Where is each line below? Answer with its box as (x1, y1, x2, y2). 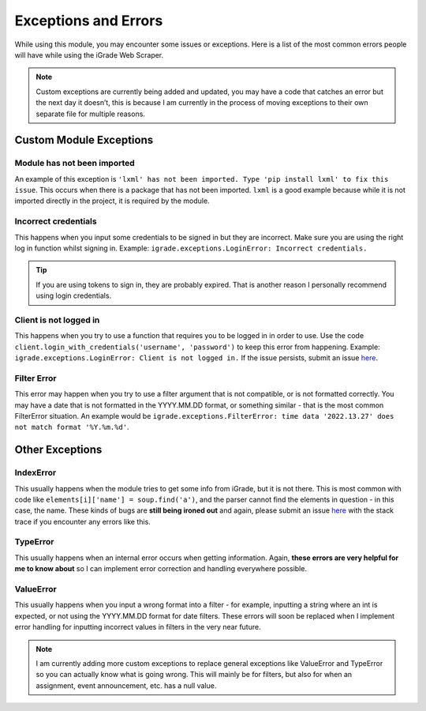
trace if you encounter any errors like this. (14, 517, 151, 526)
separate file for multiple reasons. (35, 109, 146, 118)
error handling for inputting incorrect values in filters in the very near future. (14, 623, 261, 632)
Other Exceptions (14, 443, 103, 457)
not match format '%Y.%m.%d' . (14, 423, 129, 432)
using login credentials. (35, 291, 112, 300)
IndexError (14, 467, 57, 478)
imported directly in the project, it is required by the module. (14, 196, 210, 205)
